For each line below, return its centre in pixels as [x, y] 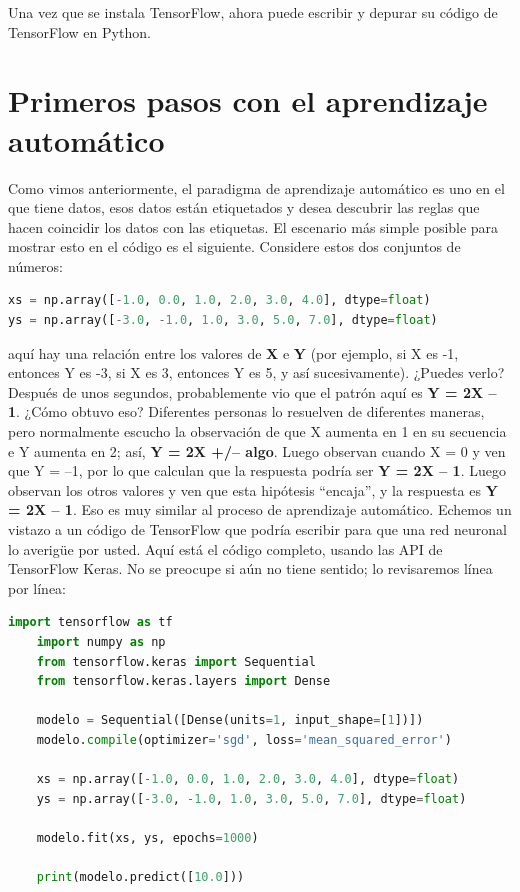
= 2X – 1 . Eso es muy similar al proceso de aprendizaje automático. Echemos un [260, 509]
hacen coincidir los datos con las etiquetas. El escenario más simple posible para [253, 226]
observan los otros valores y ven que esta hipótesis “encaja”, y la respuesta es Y [253, 489]
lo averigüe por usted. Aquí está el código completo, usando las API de [225, 548]
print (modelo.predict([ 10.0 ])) [140, 877]
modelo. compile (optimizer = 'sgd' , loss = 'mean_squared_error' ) [244, 739]
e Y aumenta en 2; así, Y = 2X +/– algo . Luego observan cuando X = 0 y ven [257, 450]
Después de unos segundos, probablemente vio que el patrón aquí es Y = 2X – [252, 391]
